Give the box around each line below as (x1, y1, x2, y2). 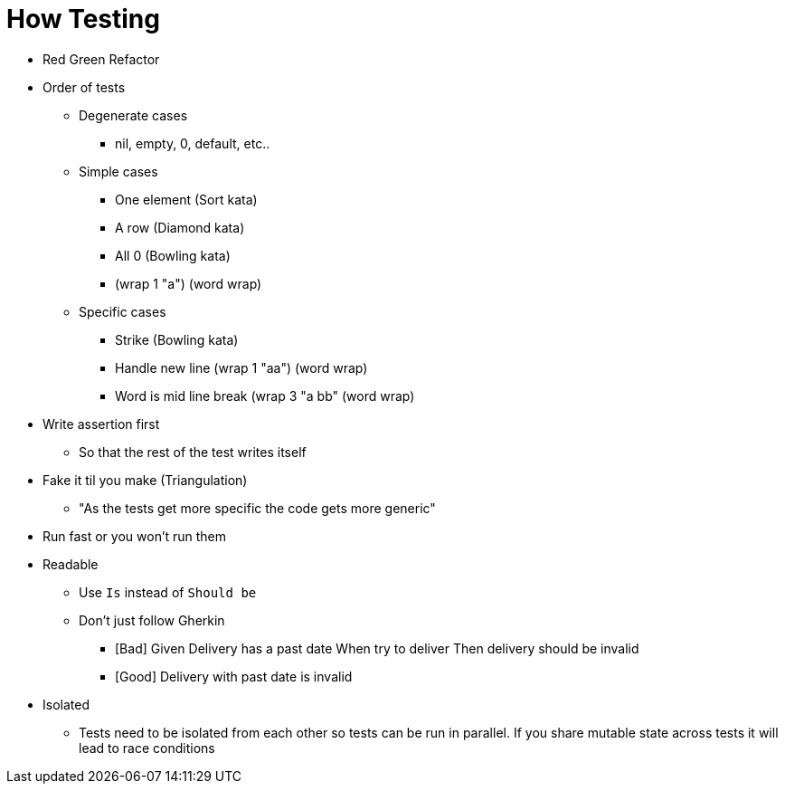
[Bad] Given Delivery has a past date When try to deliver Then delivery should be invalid (115, 640, 639, 656)
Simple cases (79, 163, 158, 179)
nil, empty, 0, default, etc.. (115, 135, 270, 151)
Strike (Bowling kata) (115, 331, 239, 348)
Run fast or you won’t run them (43, 528, 227, 544)
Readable (43, 556, 99, 572)
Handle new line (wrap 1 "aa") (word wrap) (115, 359, 368, 376)
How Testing (6, 4, 160, 34)
